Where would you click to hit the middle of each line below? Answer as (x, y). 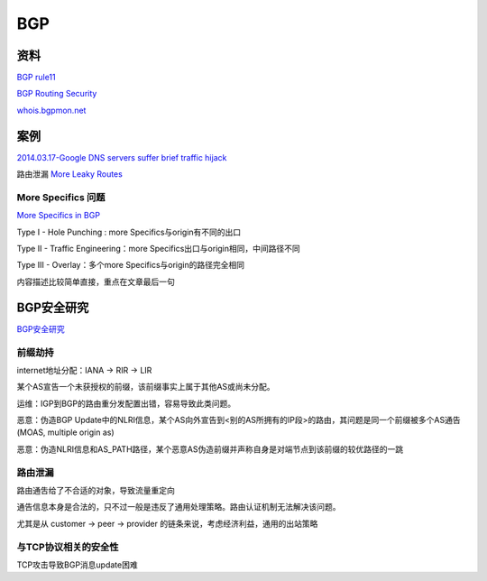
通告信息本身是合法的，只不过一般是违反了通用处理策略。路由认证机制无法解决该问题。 (179, 507)
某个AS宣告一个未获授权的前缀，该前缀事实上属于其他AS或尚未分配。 (146, 387)
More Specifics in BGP (59, 216)
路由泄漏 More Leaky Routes (70, 174)
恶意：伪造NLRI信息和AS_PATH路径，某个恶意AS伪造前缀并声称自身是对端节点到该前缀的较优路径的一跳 (210, 449)
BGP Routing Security (57, 94)
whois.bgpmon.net (51, 110)
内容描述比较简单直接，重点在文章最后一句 (96, 281)
